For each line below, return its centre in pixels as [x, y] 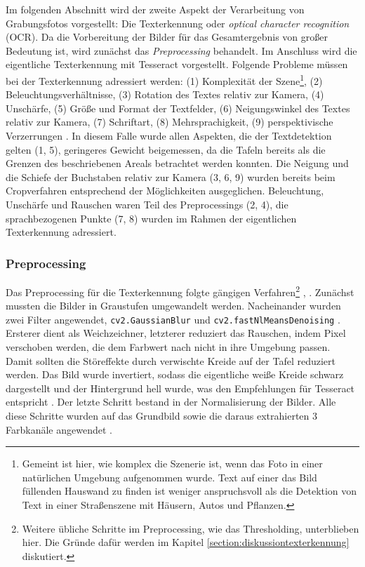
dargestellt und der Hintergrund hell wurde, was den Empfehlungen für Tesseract [180, 388]
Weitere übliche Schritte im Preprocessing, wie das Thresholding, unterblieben [191, 528]
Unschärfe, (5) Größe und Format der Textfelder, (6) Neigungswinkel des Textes [178, 108]
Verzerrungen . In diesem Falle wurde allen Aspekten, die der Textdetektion [169, 135]
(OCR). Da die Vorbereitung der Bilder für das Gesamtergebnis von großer [167, 37]
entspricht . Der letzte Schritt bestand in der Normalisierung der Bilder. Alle [171, 402]
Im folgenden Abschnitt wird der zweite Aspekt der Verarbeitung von [155, 9]
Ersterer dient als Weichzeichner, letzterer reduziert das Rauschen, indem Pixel [176, 333]
